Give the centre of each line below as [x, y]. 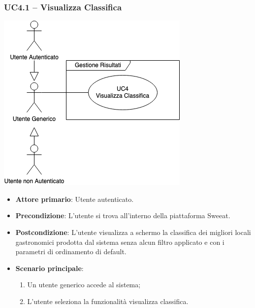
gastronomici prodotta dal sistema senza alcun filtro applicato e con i [120, 242]
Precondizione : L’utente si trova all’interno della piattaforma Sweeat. [123, 215]
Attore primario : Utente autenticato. [75, 199]
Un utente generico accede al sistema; [84, 285]
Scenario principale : [49, 268]
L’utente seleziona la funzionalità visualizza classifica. [108, 301]
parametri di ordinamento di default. [71, 251]
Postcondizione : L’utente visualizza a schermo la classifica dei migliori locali [133, 232]
